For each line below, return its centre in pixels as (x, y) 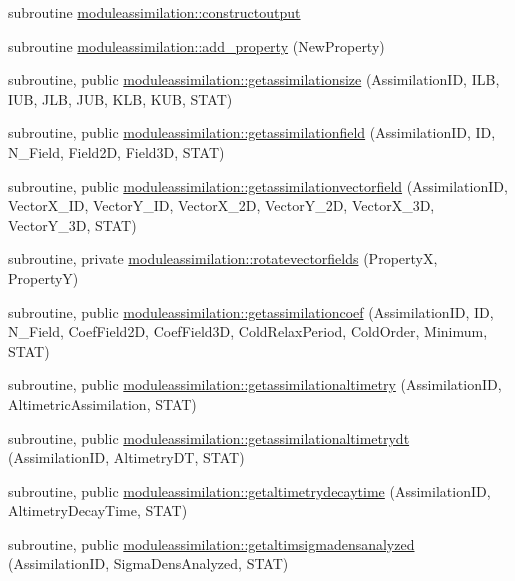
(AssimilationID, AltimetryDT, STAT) (126, 457)
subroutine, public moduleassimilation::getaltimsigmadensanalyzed (211, 543)
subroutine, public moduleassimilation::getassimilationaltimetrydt (209, 437)
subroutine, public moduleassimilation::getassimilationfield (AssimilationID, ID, (252, 132)
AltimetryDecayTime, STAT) (98, 510)
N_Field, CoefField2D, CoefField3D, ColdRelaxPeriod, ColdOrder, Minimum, (248, 331)
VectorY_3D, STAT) (72, 224)
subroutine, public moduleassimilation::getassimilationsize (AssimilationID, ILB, (254, 79)
